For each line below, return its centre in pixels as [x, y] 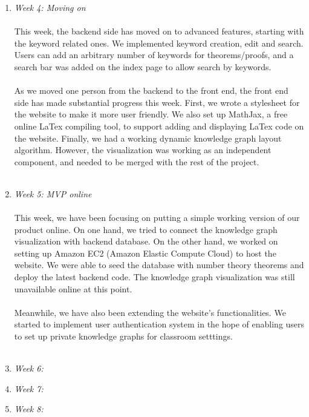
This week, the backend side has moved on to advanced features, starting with [159, 31]
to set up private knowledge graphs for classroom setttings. [123, 336]
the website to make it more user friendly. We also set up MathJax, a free [151, 114]
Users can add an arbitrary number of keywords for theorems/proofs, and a [154, 55]
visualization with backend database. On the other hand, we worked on [146, 241]
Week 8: [29, 409]
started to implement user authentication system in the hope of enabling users [159, 324]
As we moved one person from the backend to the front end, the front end [151, 90]
